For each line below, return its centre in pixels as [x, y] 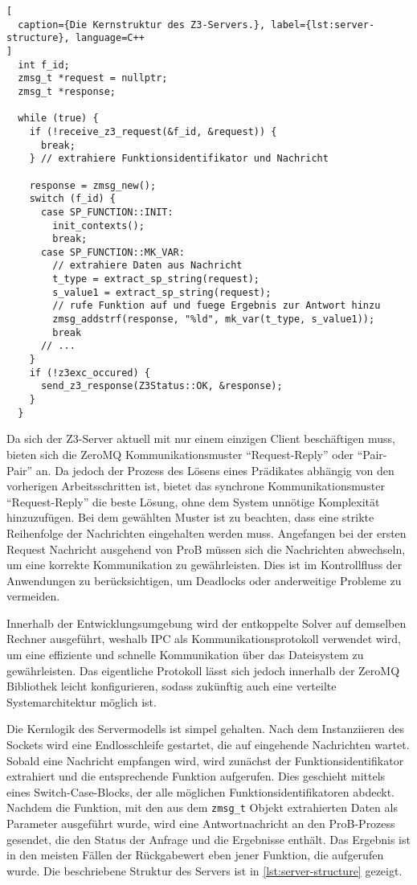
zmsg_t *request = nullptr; [93, 78]
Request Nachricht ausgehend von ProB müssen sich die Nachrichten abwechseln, [206, 549]
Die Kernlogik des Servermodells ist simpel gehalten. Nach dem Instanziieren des [206, 729]
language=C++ [110, 38]
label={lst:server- [323, 25]
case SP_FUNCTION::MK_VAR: [112, 252]
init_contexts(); [98, 225]
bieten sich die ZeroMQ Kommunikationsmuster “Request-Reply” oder [180, 454]
